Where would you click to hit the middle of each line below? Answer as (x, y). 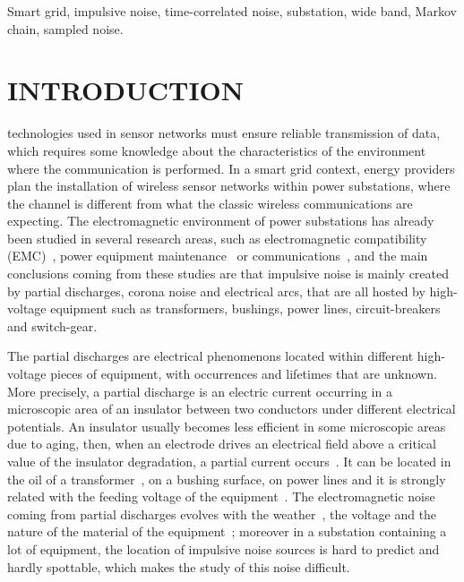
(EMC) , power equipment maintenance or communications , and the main (218, 256)
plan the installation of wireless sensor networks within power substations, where (229, 186)
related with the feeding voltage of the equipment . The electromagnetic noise (221, 496)
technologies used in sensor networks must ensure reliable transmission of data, (224, 133)
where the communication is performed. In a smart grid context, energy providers (231, 168)
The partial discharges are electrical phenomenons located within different (211, 356)
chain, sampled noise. (65, 28)
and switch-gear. (52, 325)
